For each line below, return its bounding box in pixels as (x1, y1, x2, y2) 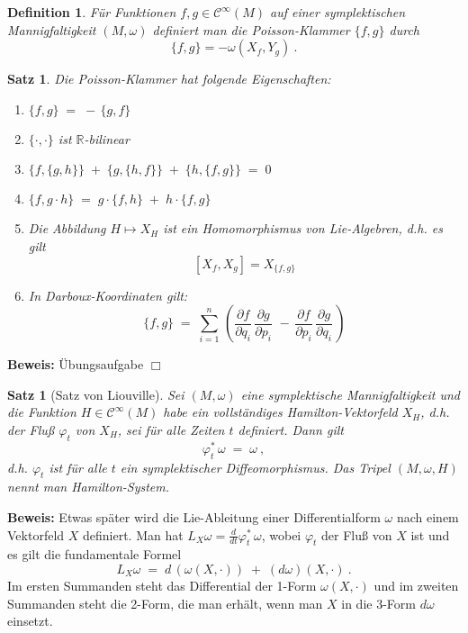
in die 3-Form (341, 593, 416, 612)
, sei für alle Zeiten (117, 420, 225, 439)
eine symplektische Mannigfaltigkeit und (240, 384, 460, 403)
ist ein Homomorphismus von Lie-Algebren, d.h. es (163, 219, 443, 238)
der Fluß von (321, 525, 392, 544)
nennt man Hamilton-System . (7, 477, 170, 496)
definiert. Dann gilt (238, 420, 344, 439)
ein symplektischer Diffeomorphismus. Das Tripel (120, 457, 391, 476)
